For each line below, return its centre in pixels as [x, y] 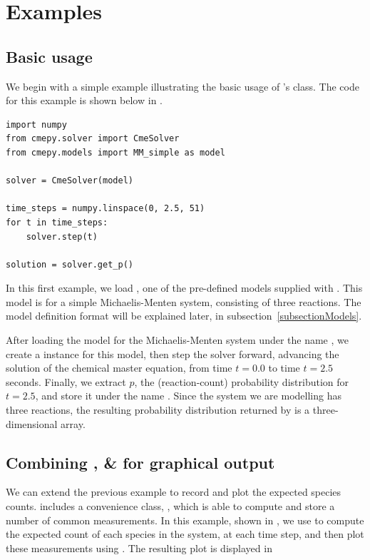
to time [284, 368]
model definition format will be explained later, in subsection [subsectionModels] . [184, 316]
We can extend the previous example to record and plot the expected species [174, 492]
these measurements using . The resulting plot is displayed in [139, 548]
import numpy [36, 124]
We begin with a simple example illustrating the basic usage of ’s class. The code [183, 86]
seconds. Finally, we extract [66, 381]
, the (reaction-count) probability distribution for [242, 381]
